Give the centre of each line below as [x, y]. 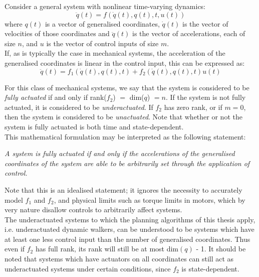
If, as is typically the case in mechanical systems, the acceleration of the [115, 53]
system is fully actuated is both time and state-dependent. [94, 126]
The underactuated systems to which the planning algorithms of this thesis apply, [130, 219]
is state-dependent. [210, 268]
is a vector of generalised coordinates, [102, 23]
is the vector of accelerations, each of [189, 33]
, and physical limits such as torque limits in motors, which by [150, 199]
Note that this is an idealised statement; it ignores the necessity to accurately [123, 189]
